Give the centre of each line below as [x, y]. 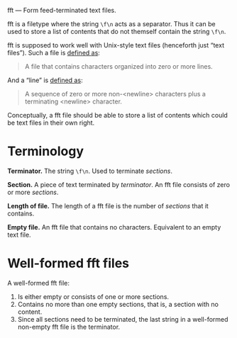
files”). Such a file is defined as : [54, 53]
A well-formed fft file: [38, 283]
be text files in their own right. [51, 123]
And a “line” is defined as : [45, 80]
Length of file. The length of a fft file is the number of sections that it [108, 205]
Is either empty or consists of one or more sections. [93, 296]
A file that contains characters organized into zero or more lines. [118, 66]
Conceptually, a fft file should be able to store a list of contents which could [118, 115]
